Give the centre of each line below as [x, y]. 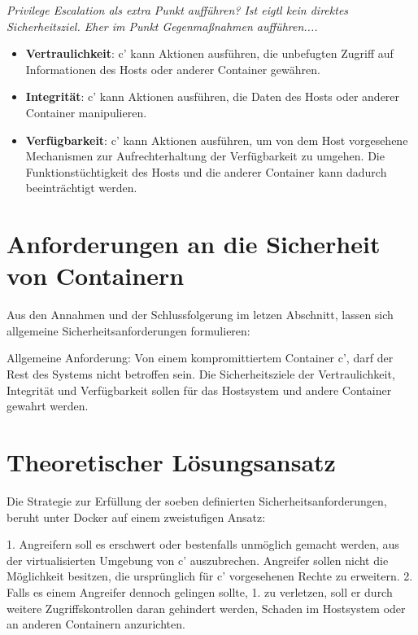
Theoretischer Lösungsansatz [171, 462]
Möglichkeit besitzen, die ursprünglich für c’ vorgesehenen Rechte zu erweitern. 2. [210, 576]
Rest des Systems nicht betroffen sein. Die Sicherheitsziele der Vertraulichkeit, [201, 374]
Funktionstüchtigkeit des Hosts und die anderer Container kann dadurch [206, 171]
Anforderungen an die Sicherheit [194, 244]
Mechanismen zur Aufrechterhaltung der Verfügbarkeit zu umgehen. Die [205, 156]
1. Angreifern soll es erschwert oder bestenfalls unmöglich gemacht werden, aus [203, 544]
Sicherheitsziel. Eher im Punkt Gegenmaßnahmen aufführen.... [162, 26]
